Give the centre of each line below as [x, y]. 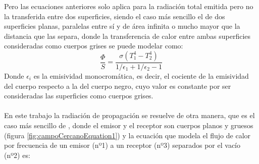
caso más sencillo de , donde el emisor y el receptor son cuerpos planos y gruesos [129, 125]
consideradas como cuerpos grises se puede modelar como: [94, 46]
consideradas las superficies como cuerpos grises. [79, 96]
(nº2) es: [17, 155]
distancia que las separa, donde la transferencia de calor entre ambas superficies [127, 36]
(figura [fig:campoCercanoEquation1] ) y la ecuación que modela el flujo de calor [127, 135]
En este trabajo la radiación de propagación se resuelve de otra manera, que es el [129, 115]
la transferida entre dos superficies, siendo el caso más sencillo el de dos [115, 16]
